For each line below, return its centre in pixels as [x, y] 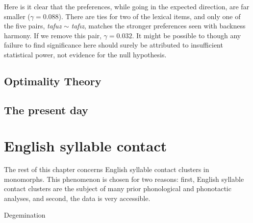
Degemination [25, 214]
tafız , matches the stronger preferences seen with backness [158, 26]
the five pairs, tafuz [33, 26]
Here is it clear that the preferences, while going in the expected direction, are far [127, 6]
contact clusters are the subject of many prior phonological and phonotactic [118, 188]
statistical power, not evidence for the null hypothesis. [85, 54]
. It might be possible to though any [187, 35]
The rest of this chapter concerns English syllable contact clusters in [107, 169]
